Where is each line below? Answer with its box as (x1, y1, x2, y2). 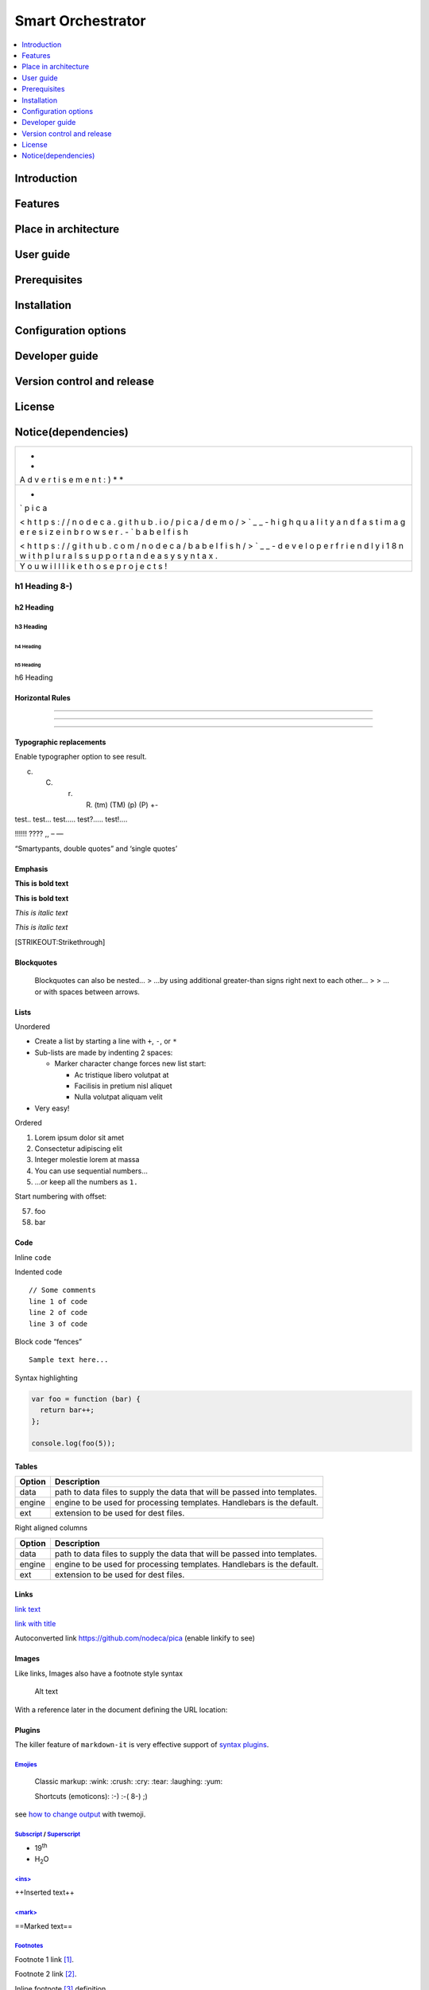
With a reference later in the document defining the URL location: (14, 1704, 228, 1715)
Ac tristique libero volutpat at (74, 1070, 169, 1079)
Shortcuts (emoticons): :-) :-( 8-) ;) (34, 1791, 149, 1801)
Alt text (34, 1687, 59, 1696)
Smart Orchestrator (14, 12, 146, 29)
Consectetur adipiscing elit (34, 1143, 122, 1153)
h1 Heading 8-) (14, 580, 73, 591)
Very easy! (34, 1103, 70, 1113)
